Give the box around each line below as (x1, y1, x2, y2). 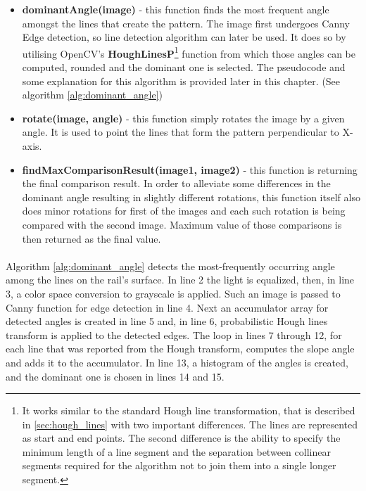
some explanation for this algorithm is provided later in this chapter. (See (22, 73, 341, 88)
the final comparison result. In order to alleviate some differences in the (22, 176, 331, 191)
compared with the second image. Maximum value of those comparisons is (22, 217, 342, 231)
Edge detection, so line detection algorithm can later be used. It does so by (22, 30, 346, 44)
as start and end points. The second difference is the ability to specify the (22, 431, 341, 445)
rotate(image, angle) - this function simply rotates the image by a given (22, 110, 345, 125)
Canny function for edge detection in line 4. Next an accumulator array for (6, 300, 329, 314)
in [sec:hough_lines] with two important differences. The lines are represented (22, 416, 358, 431)
